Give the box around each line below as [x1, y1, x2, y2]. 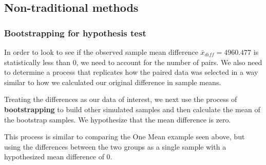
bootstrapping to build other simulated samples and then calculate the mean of [4, 104, 260, 114]
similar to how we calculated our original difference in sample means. [4, 76, 221, 87]
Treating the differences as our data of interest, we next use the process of [4, 94, 237, 105]
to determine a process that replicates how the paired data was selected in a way [4, 67, 258, 77]
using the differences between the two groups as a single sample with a [4, 141, 226, 152]
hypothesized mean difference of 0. [4, 151, 112, 162]
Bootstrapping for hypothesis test [4, 26, 146, 39]
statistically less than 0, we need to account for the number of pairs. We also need [4, 56, 262, 67]
